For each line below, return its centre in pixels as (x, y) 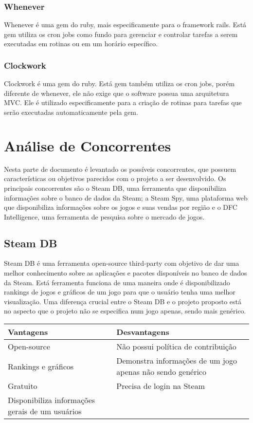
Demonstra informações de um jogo (177, 361)
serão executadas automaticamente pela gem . (71, 112)
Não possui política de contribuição (176, 347)
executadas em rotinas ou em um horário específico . (81, 44)
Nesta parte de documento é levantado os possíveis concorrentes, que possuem (120, 169)
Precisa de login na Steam (161, 386)
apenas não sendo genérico (161, 372)
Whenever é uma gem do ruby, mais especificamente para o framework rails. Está (125, 25)
